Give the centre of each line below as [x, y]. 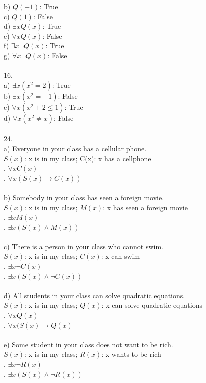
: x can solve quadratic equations [152, 305]
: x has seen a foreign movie [145, 207]
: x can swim [120, 256]
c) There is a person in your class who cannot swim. [84, 246]
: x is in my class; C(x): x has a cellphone [88, 158]
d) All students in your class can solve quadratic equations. [95, 295]
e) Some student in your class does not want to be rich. [89, 344]
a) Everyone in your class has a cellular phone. [75, 148]
